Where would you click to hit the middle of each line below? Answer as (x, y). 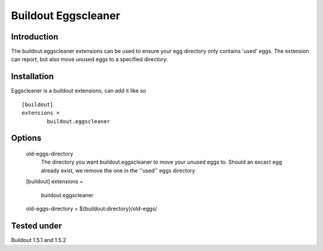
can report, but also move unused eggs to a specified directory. (89, 59)
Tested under (36, 226)
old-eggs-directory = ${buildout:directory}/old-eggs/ (92, 209)
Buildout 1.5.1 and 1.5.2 (39, 240)
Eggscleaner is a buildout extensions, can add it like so (79, 91)
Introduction (35, 37)
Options (26, 138)
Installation (32, 77)
